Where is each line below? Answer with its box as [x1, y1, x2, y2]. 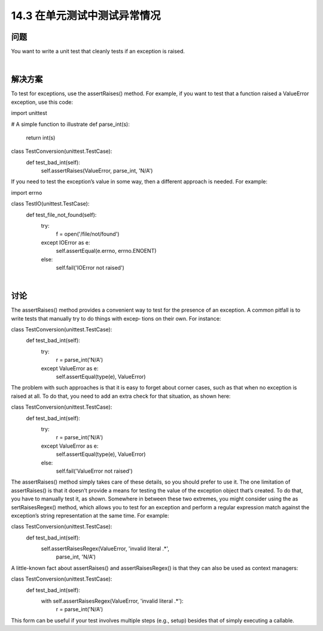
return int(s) [26, 134, 56, 141]
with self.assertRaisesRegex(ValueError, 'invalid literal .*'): [41, 597, 184, 605]
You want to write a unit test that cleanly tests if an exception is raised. [11, 48, 185, 55]
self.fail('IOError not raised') [56, 264, 125, 271]
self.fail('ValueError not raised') [56, 467, 133, 475]
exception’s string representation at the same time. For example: [11, 512, 170, 519]
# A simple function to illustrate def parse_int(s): [11, 120, 130, 128]
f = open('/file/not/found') [56, 231, 120, 238]
